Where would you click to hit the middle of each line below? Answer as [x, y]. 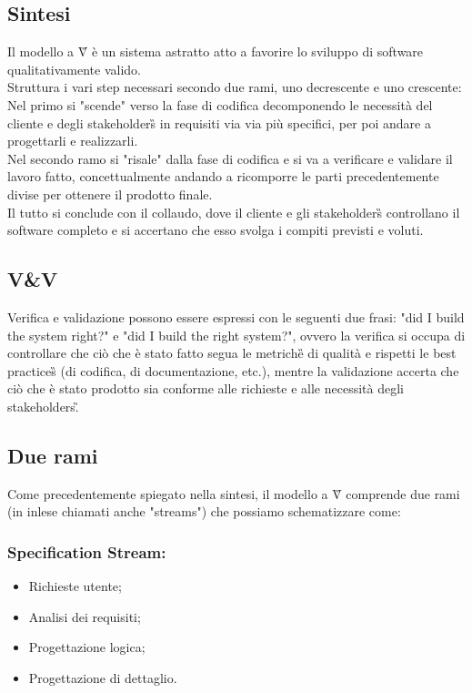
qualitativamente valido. [75, 69]
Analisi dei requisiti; [85, 616]
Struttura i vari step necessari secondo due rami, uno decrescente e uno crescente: [235, 87]
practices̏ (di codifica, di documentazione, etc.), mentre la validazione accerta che [233, 370]
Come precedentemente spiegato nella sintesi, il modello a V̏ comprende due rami [234, 493]
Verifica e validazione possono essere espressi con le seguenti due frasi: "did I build [236, 316]
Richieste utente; [75, 586]
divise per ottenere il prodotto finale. [110, 194]
